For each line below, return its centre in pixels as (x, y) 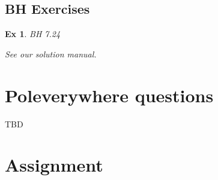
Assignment (54, 165)
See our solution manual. (51, 54)
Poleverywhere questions (109, 95)
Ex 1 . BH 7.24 (33, 34)
